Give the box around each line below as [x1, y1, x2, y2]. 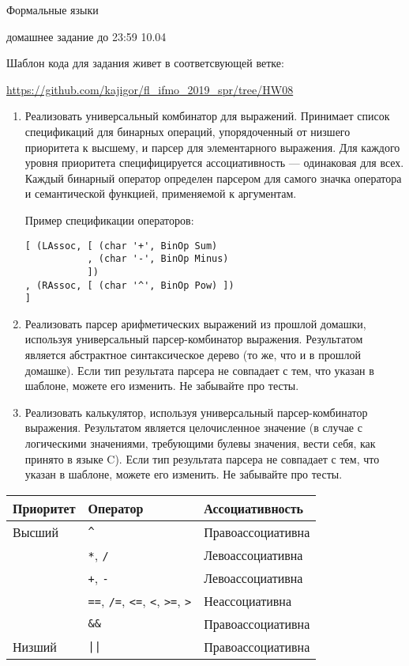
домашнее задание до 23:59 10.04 [6, 28, 167, 44]
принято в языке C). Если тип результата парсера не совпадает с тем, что [24, 450, 380, 467]
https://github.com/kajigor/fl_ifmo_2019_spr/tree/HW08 [6, 81, 294, 97]
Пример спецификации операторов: [24, 211, 194, 228]
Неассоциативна [204, 591, 292, 610]
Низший [13, 637, 57, 656]
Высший [13, 522, 58, 541]
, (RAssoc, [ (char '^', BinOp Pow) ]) [24, 279, 235, 291]
